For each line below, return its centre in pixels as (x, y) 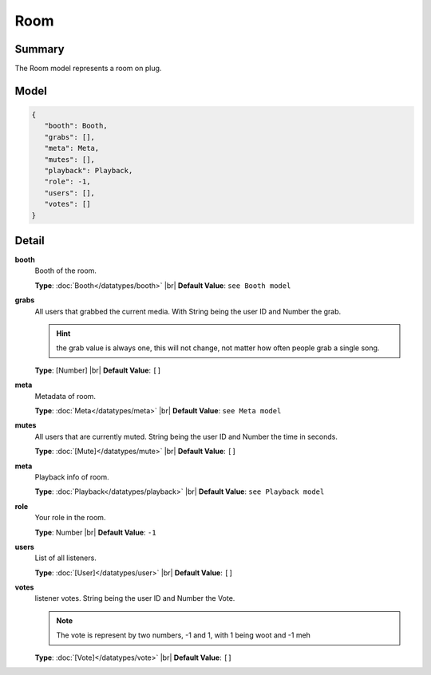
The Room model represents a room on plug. (88, 69)
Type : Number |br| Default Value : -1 (95, 532)
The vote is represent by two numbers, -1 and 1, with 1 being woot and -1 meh (184, 635)
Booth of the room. (66, 270)
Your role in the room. (70, 518)
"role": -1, (67, 182)
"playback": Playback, (89, 171)
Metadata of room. (65, 396)
